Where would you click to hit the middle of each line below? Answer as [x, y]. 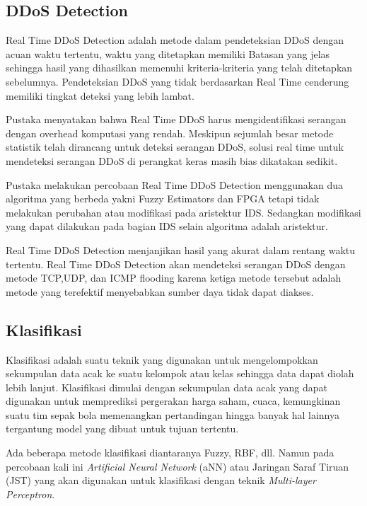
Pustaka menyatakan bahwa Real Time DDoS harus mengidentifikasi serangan [176, 119]
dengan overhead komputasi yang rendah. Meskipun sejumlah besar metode [170, 133]
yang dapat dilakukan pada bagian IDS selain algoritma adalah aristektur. [167, 226]
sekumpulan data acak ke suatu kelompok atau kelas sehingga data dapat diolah [180, 373]
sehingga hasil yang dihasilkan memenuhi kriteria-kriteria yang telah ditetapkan [179, 68]
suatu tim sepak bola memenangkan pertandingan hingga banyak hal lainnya [173, 414]
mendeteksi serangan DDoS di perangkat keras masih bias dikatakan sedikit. [172, 160]
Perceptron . [30, 494]
